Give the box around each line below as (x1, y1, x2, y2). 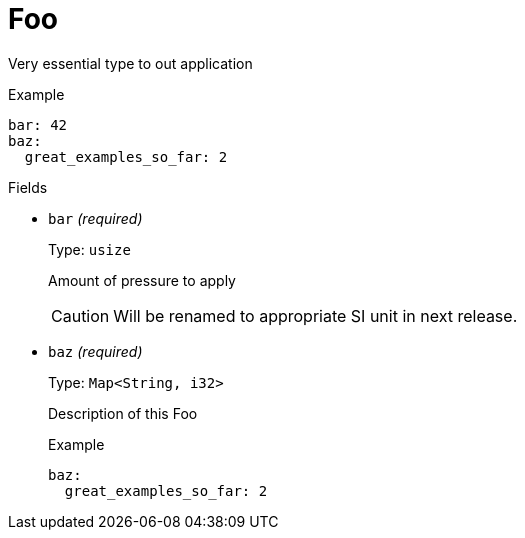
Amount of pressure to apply (48, 271, 236, 289)
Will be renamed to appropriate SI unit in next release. (113, 305, 518, 326)
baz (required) (48, 342, 143, 360)
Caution (51, 305, 110, 326)
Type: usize (48, 240, 131, 258)
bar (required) (48, 209, 143, 227)
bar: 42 (8, 116, 68, 133)
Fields (8, 178, 48, 196)
